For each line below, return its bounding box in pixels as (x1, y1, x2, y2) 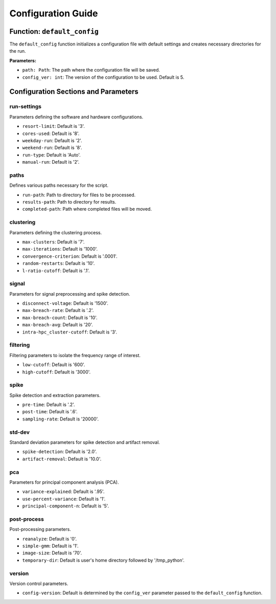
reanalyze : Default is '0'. (22, 535, 77, 542)
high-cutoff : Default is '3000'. (22, 369, 91, 375)
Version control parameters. (9, 580, 68, 587)
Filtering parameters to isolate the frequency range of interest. (9, 352, 141, 358)
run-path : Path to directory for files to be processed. (22, 192, 136, 198)
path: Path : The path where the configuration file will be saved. (22, 67, 160, 73)
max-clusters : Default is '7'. (22, 238, 85, 245)
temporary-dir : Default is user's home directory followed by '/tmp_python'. (22, 557, 185, 563)
